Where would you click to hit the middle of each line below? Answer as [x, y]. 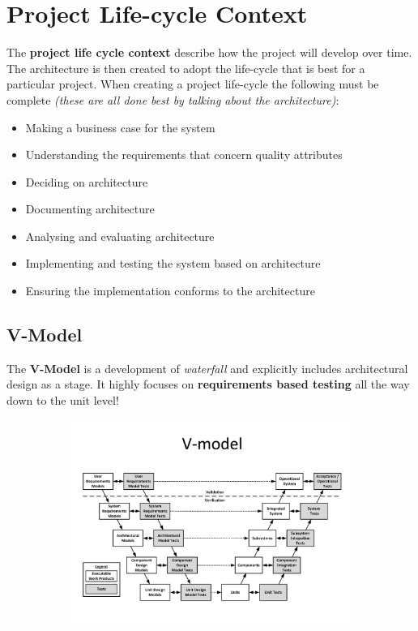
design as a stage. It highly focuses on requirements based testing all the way [208, 384]
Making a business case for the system [120, 127]
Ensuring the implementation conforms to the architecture [170, 291]
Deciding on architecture [87, 181]
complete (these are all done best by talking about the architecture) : [173, 99]
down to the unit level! [63, 400]
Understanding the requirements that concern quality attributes [184, 155]
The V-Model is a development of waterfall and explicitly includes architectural [207, 368]
